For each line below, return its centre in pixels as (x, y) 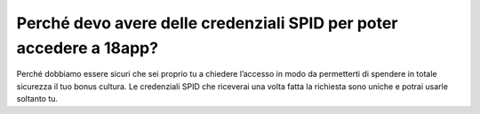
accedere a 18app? (88, 48)
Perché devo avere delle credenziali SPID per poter (207, 23)
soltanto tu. (37, 99)
